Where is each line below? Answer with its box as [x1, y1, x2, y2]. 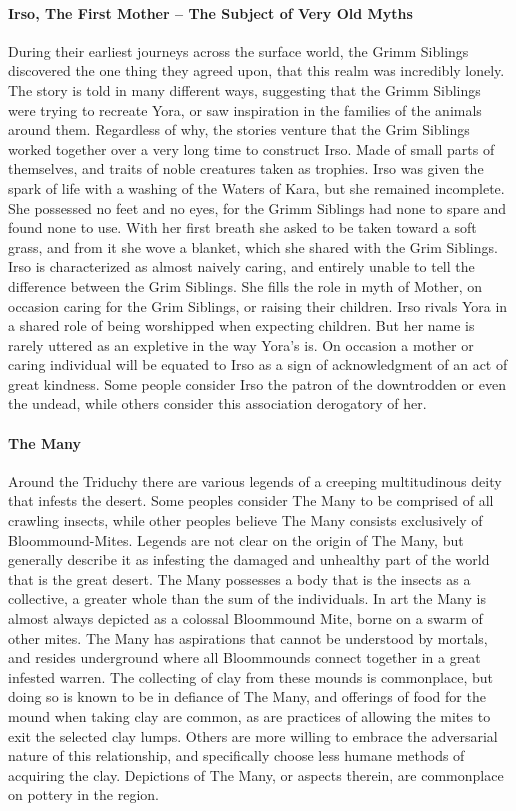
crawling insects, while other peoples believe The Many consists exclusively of [8, 510, 483, 531]
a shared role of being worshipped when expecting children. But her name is [8, 315, 475, 336]
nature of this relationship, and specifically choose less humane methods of [8, 745, 465, 766]
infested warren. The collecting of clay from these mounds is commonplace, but [8, 666, 493, 687]
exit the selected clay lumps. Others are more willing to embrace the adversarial [8, 725, 498, 746]
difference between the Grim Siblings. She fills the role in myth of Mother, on [8, 275, 483, 296]
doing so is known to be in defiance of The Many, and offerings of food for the [8, 686, 486, 707]
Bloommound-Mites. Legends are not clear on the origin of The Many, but [8, 529, 464, 550]
